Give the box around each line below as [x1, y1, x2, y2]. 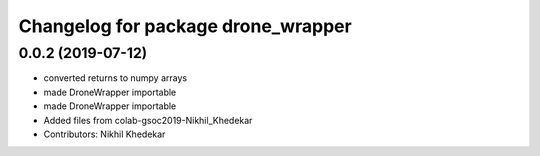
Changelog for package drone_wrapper [18, 15, 352, 37]
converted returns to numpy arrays [43, 72, 188, 84]
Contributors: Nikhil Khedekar [43, 128, 166, 140]
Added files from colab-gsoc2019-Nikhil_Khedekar [43, 114, 253, 126]
